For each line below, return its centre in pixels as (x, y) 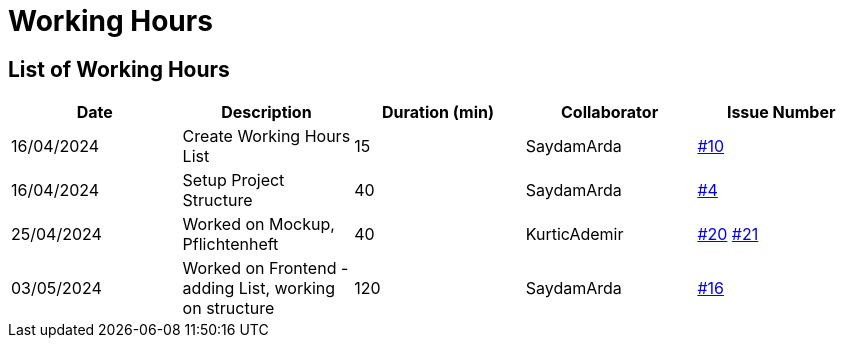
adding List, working (259, 288)
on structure (228, 308)
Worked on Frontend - (265, 268)
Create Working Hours (266, 136)
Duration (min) (438, 112)
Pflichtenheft (230, 244)
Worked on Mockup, (258, 224)
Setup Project (233, 180)
